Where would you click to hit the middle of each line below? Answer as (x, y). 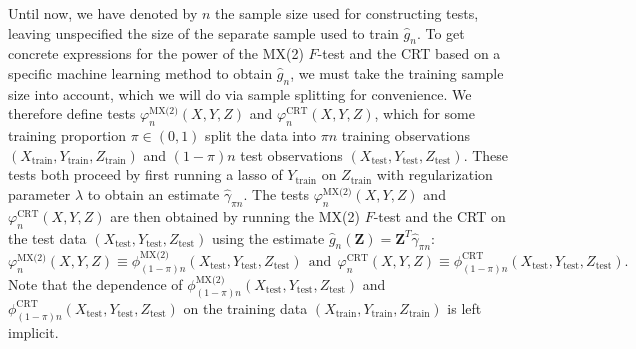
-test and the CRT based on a (409, 53)
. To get (440, 32)
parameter (39, 193)
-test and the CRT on (439, 215)
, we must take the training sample (397, 72)
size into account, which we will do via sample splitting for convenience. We (240, 93)
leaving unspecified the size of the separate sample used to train (203, 32)
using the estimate (268, 237)
